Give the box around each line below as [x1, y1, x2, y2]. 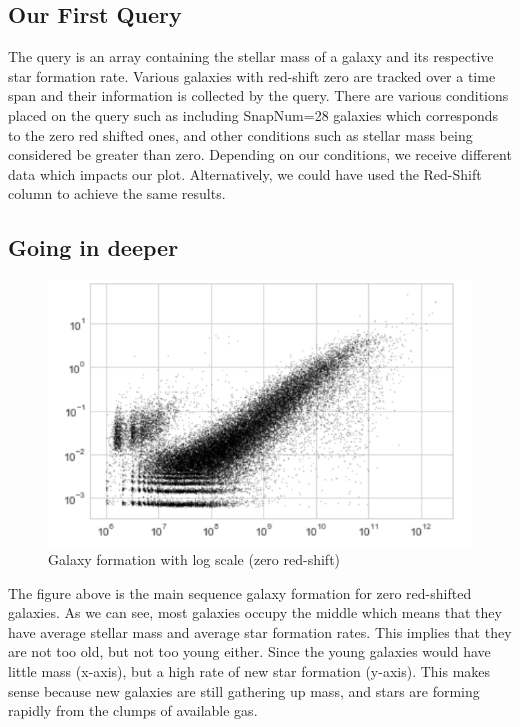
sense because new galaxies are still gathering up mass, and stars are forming [8, 680, 480, 701]
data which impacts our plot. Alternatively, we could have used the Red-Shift [8, 163, 482, 184]
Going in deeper [8, 232, 179, 263]
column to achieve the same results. [8, 183, 226, 204]
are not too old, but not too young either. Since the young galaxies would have [8, 641, 491, 662]
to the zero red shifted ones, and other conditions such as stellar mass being [8, 124, 473, 145]
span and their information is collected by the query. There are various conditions [8, 85, 509, 106]
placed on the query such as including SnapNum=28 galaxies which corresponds [8, 104, 499, 125]
